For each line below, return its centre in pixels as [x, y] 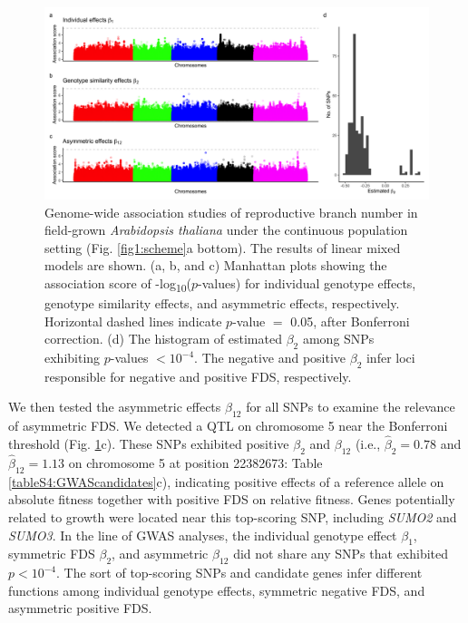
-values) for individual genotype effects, [307, 282]
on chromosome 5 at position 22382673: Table [195, 463]
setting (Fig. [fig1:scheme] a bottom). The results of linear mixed [223, 247]
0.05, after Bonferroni [350, 321]
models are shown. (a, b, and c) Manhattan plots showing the [216, 265]
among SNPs [338, 339]
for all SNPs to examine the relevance [351, 407]
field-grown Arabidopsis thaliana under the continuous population [226, 230]
